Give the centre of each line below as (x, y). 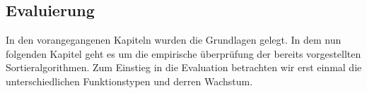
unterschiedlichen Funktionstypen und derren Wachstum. (129, 81)
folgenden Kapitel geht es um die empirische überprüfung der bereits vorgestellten (183, 53)
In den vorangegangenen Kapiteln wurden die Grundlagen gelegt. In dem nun (174, 40)
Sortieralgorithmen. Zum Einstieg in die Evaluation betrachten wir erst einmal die (184, 67)
